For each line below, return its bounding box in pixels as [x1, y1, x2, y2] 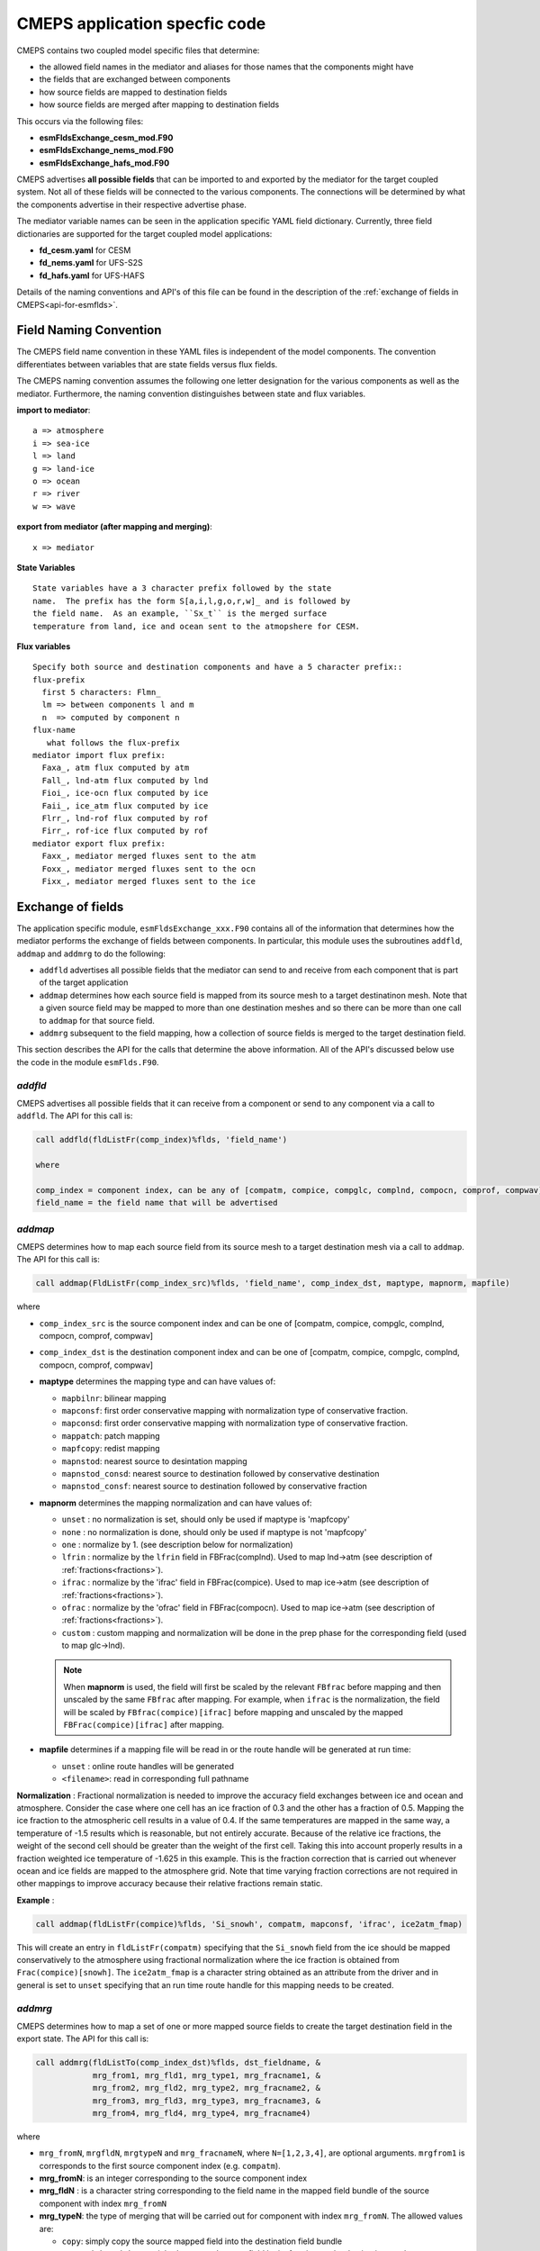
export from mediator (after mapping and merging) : [16, 521, 213, 532]
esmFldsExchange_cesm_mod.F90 [39, 131, 174, 143]
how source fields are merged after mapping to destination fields [39, 99, 280, 110]
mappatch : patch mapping [61, 1430, 161, 1441]
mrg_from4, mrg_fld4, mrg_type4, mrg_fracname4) [92, 2108, 311, 2118]
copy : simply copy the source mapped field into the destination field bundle [61, 2236, 342, 2246]
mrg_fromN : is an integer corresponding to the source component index [39, 2173, 308, 2183]
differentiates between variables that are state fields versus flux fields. [16, 358, 278, 369]
